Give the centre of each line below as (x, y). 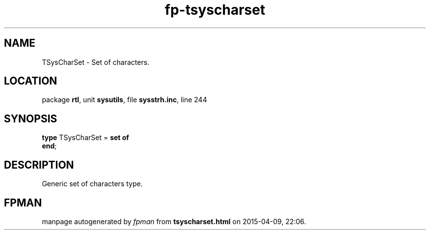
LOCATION (31, 81)
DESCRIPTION (39, 165)
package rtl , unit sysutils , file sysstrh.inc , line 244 (124, 100)
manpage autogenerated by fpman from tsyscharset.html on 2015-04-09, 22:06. (174, 221)
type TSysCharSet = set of (85, 138)
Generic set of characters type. (92, 184)
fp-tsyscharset (215, 10)
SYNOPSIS (31, 118)
